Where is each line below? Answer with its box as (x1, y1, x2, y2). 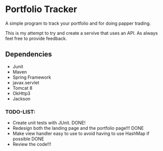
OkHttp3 (12, 90, 31, 96)
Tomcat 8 (12, 85, 33, 91)
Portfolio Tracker (5, 4, 77, 15)
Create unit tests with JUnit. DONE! (12, 120, 86, 126)
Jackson (12, 95, 31, 102)
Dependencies (5, 50, 52, 59)
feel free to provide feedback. (5, 35, 67, 41)
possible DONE (12, 136, 44, 142)
